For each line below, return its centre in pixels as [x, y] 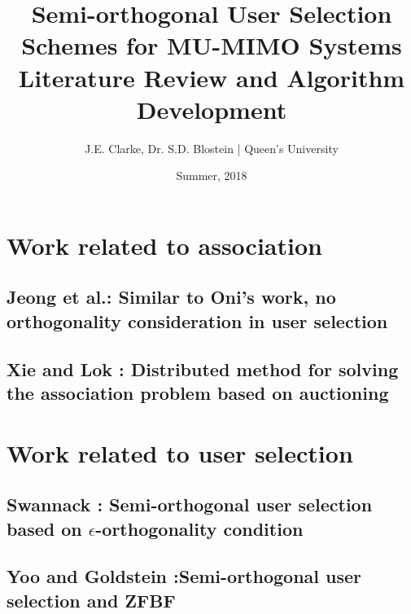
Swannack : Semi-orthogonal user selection [190, 504]
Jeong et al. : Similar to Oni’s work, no [171, 297]
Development [212, 109]
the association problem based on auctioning [198, 393]
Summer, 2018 [212, 175]
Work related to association [164, 245]
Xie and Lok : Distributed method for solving [203, 368]
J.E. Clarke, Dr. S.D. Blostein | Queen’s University [212, 148]
